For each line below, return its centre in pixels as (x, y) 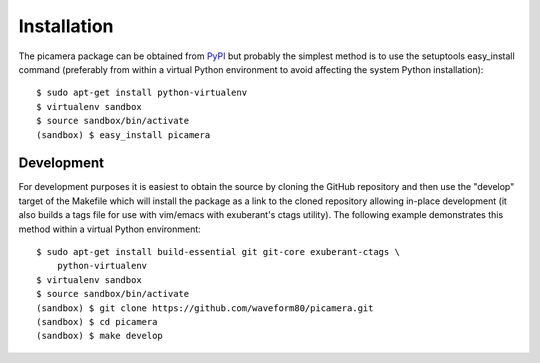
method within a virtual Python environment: (110, 229)
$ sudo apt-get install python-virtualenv (142, 93)
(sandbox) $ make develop (100, 336)
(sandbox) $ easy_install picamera (123, 134)
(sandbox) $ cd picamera (97, 321)
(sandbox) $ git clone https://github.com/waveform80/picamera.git (205, 308)
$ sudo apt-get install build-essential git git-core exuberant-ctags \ (218, 251)
